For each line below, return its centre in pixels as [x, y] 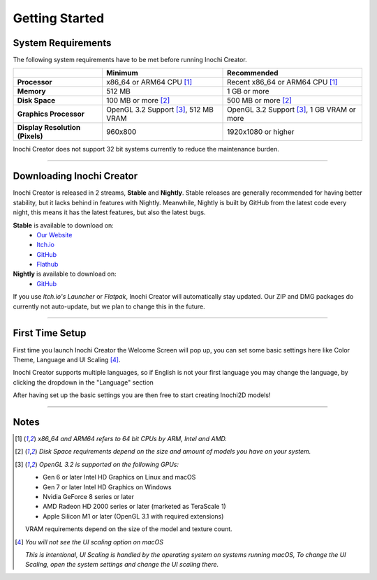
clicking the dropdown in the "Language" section [83, 382]
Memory [31, 91]
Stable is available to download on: [64, 225]
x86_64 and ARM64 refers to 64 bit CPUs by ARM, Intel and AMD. [132, 439]
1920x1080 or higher [261, 132]
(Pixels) [30, 136]
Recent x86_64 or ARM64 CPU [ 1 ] [282, 82]
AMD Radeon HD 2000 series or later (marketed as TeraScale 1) [134, 507]
